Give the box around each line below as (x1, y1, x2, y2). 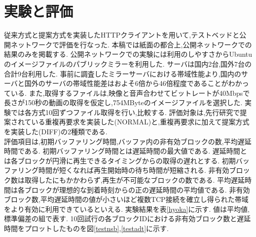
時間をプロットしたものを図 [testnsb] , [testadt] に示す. (4, 223, 169, 233)
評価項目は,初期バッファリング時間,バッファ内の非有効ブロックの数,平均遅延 (4, 136, 252, 146)
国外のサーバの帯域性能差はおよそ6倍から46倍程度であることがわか (24, 78, 242, 88)
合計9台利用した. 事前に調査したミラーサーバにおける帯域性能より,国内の (4, 68, 241, 79)
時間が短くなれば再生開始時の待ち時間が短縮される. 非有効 (38, 165, 229, 175)
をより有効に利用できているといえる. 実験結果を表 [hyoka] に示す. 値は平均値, (4, 203, 250, 214)
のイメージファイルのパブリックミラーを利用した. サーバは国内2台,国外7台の (4, 58, 252, 69)
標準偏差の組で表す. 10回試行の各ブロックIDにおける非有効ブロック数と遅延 (4, 213, 251, 224)
